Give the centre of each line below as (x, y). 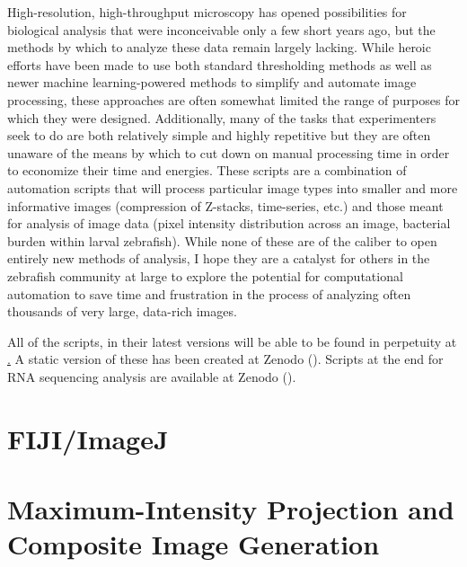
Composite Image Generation (194, 544)
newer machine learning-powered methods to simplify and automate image (212, 82)
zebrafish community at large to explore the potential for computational (205, 275)
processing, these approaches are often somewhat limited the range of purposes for (233, 99)
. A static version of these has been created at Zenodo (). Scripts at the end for (225, 359)
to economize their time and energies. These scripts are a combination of (207, 170)
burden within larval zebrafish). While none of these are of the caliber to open (222, 240)
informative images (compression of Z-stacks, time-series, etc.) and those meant (225, 205)
